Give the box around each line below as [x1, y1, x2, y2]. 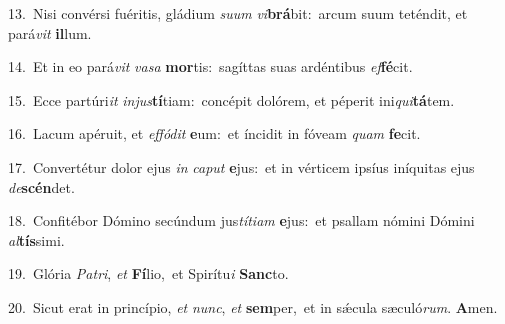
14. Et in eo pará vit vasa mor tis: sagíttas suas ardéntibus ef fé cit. [8, 56, 413, 77]
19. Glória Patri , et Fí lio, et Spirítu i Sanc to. [8, 263, 289, 284]
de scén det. [8, 176, 75, 197]
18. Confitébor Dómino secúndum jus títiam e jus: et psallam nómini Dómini [8, 210, 475, 231]
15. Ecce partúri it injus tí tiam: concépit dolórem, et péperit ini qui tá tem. [8, 89, 455, 110]
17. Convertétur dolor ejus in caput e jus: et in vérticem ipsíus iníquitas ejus [8, 156, 475, 177]
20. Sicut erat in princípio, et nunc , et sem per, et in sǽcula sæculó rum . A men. [8, 296, 498, 317]
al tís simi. [8, 229, 65, 250]
